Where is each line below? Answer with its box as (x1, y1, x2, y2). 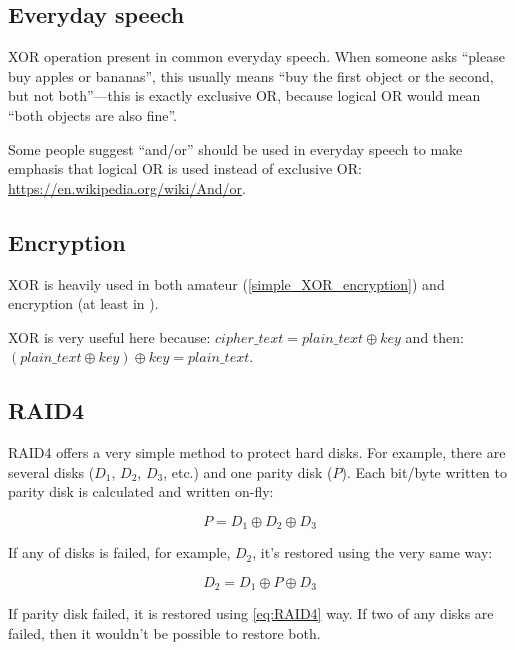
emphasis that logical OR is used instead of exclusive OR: (8, 158, 362, 179)
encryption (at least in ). (8, 293, 159, 314)
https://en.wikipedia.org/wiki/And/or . (8, 177, 246, 198)
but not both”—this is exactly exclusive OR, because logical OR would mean (8, 85, 481, 106)
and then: (405, 326, 464, 347)
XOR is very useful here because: (8, 326, 211, 347)
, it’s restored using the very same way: (252, 542, 493, 563)
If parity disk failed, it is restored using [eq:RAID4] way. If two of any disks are (8, 603, 494, 624)
